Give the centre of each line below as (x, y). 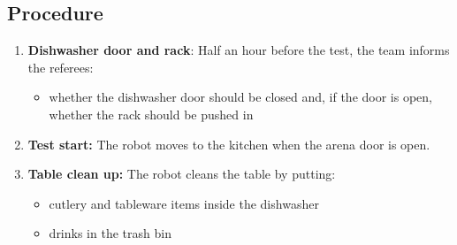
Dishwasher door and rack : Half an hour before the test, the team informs (239, 50)
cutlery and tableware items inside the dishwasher (184, 203)
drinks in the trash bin (110, 233)
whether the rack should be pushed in (151, 114)
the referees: (61, 67)
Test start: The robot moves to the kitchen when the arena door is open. (229, 144)
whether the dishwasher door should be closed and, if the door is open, (240, 97)
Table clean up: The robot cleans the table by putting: (182, 174)
